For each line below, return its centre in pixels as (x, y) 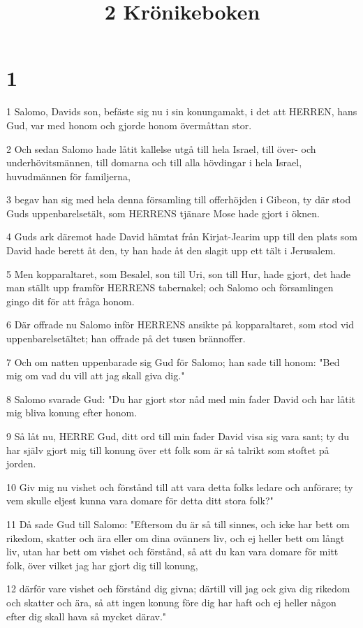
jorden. (21, 463)
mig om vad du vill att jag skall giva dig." (96, 375)
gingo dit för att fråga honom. (71, 301)
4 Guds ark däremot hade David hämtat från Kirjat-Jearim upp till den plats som (182, 236)
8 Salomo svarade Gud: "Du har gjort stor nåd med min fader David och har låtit (181, 399)
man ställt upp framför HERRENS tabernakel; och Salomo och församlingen (170, 287)
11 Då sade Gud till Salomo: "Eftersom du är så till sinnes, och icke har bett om (178, 524)
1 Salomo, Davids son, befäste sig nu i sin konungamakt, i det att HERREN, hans (182, 111)
